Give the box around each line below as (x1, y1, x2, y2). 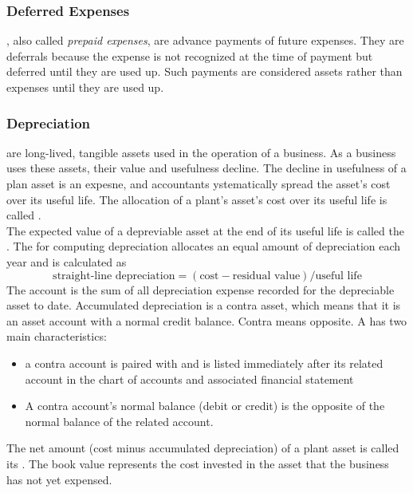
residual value (232, 270, 301, 282)
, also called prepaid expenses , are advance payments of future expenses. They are (6, 32, 404, 49)
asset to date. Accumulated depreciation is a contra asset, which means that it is (6, 297, 401, 314)
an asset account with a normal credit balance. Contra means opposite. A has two (6, 312, 407, 329)
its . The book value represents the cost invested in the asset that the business (6, 455, 389, 471)
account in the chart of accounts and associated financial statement (25, 370, 354, 387)
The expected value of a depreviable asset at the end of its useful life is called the (6, 222, 404, 239)
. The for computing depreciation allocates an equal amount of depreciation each (6, 238, 401, 254)
